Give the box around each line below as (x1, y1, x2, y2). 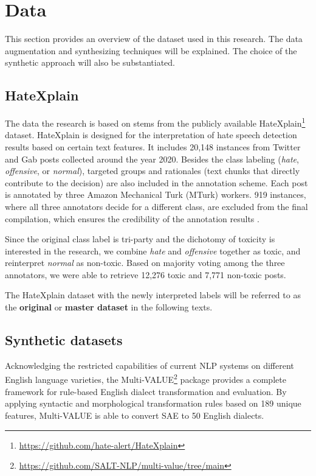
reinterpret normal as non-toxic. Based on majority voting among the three (5, 256, 285, 269)
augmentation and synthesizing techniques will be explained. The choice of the (5, 44, 297, 57)
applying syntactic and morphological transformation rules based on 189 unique (5, 397, 301, 410)
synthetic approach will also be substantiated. (5, 56, 175, 69)
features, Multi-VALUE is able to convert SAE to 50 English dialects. (5, 408, 264, 421)
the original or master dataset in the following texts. (5, 301, 213, 313)
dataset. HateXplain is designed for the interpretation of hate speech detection (5, 128, 297, 141)
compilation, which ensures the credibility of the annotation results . (5, 212, 259, 225)
